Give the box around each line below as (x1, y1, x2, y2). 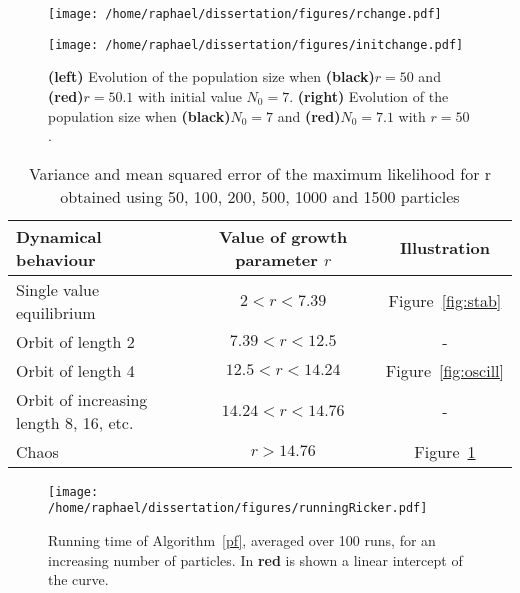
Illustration (399, 236, 490, 260)
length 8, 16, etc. (16, 410, 134, 434)
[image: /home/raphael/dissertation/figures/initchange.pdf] (48, 37, 464, 52)
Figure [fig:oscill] (385, 358, 504, 382)
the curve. (48, 569, 109, 590)
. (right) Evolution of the (289, 85, 449, 106)
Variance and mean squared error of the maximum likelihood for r (28, 161, 492, 185)
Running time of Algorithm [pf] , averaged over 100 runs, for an (48, 530, 436, 550)
